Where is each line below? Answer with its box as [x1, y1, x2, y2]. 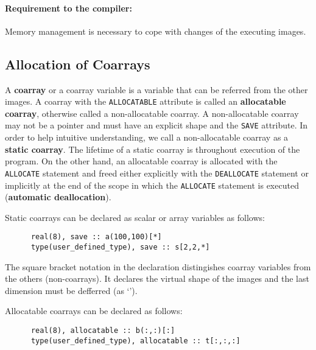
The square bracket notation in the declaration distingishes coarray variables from [5, 260, 311, 273]
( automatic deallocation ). [5, 191, 111, 203]
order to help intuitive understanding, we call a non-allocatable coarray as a [5, 131, 289, 144]
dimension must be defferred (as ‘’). [5, 284, 138, 296]
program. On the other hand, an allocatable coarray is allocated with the [5, 155, 278, 167]
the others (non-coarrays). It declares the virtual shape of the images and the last [5, 272, 309, 285]
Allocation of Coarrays [5, 54, 150, 73]
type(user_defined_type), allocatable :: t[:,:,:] [30, 336, 241, 345]
